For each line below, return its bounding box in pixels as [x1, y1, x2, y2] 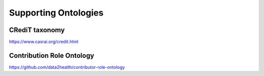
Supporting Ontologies [9, 7, 104, 18]
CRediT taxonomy [9, 26, 65, 34]
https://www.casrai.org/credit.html [9, 39, 79, 45]
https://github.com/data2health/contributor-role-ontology [9, 64, 125, 70]
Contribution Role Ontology [9, 51, 94, 59]
